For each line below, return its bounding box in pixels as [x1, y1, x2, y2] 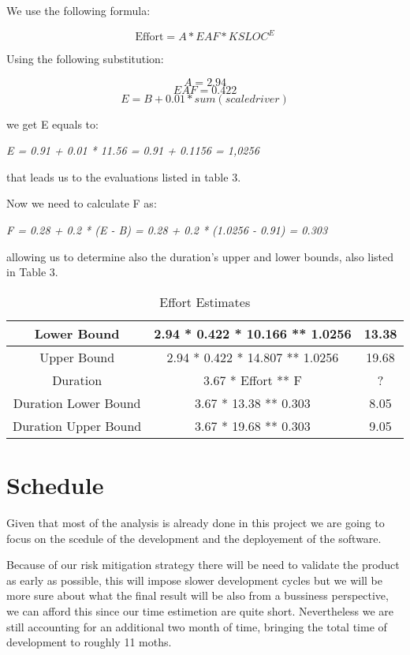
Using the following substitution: [6, 51, 164, 67]
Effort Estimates [159, 292, 251, 311]
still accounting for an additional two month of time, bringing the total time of [6, 618, 387, 634]
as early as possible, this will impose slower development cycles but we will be [6, 571, 383, 588]
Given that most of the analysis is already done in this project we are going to [6, 514, 385, 530]
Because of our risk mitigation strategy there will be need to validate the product [6, 556, 400, 573]
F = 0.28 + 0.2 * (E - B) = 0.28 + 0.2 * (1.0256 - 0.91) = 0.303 [6, 222, 328, 238]
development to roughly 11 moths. [6, 634, 172, 650]
